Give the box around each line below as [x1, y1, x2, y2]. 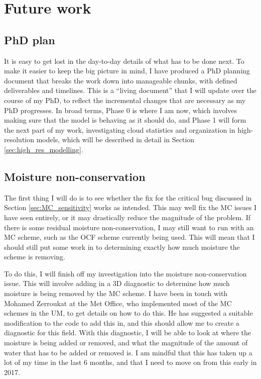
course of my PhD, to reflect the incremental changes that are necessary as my [4, 94, 246, 105]
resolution [4, 134, 35, 145]
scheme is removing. [4, 251, 65, 262]
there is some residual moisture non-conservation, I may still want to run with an [4, 222, 254, 232]
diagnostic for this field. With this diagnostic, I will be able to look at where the [4, 327, 251, 338]
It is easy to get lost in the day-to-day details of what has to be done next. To [4, 55, 244, 66]
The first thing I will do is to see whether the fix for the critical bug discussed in [4, 192, 252, 203]
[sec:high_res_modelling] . [4, 144, 83, 154]
